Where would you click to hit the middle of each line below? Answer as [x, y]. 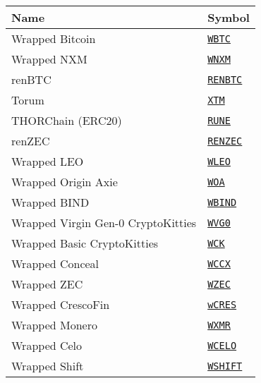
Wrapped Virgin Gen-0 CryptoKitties [104, 223]
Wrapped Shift [48, 366]
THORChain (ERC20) [67, 120]
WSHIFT [225, 366]
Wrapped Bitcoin [54, 38]
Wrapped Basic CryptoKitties [85, 243]
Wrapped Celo [47, 345]
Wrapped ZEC [47, 284]
